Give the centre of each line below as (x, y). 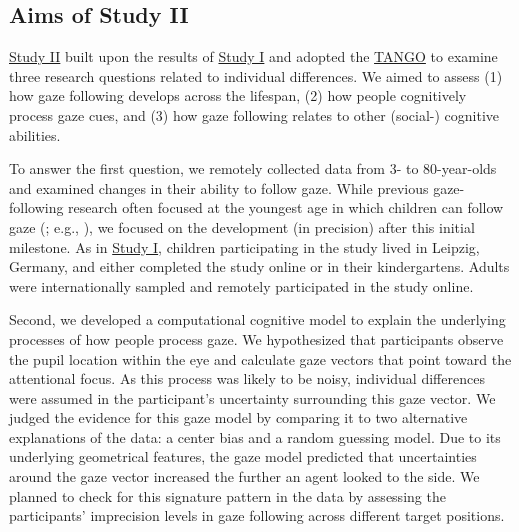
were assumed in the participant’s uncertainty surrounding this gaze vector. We (252, 397)
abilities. (35, 134)
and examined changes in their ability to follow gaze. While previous (219, 187)
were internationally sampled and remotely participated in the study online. (241, 285)
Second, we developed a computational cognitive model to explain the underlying (257, 319)
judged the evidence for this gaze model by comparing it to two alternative (238, 417)
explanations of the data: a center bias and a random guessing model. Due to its (255, 436)
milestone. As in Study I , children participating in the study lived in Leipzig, (244, 246)
